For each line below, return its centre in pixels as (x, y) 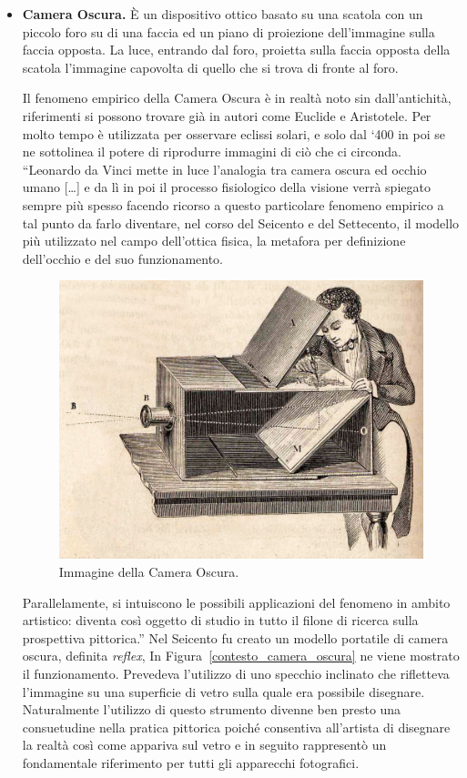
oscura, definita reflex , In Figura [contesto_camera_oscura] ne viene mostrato (241, 656)
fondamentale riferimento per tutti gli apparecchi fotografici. (191, 762)
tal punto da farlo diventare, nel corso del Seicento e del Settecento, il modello (241, 222)
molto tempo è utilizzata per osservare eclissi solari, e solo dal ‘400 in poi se (233, 133)
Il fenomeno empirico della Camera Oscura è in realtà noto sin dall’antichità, (237, 98)
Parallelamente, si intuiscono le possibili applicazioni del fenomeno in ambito (236, 602)
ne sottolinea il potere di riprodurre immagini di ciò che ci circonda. (212, 152)
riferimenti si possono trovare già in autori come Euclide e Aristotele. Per (227, 115)
